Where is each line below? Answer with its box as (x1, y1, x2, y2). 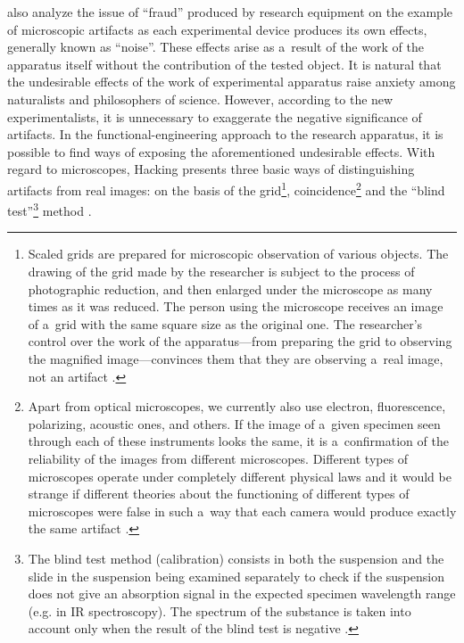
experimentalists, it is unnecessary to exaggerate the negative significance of (7, 107, 422, 126)
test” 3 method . (7, 199, 92, 219)
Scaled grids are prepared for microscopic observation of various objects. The (28, 244, 449, 263)
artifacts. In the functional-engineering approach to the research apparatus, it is (7, 125, 443, 144)
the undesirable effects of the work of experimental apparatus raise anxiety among (7, 72, 456, 91)
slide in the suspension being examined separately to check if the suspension (28, 566, 444, 585)
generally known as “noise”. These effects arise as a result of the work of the (7, 37, 424, 56)
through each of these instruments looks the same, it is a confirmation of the (28, 432, 449, 450)
